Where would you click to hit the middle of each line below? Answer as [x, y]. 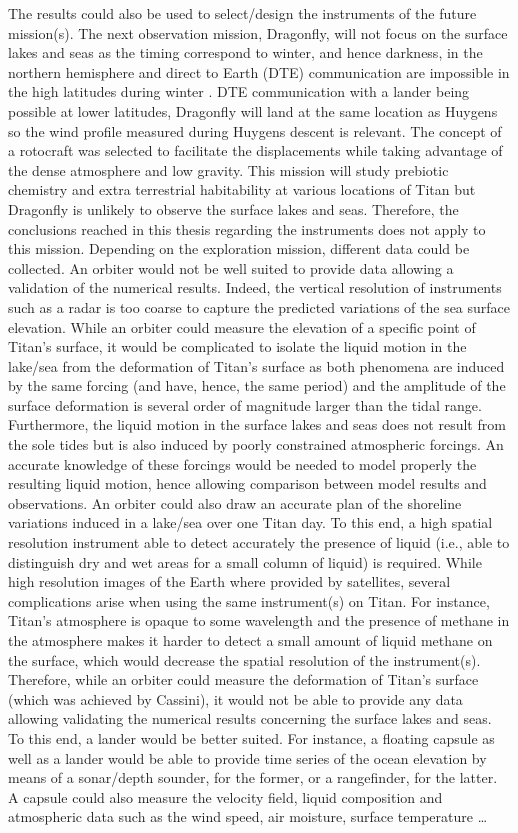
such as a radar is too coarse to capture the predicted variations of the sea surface [259, 306]
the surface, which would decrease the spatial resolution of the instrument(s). [244, 659]
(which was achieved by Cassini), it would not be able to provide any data [235, 698]
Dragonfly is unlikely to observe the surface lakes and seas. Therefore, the [233, 208]
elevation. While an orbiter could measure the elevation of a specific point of [242, 326]
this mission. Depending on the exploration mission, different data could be [239, 248]
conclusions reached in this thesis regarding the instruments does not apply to [247, 228]
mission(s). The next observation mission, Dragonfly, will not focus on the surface [258, 32]
